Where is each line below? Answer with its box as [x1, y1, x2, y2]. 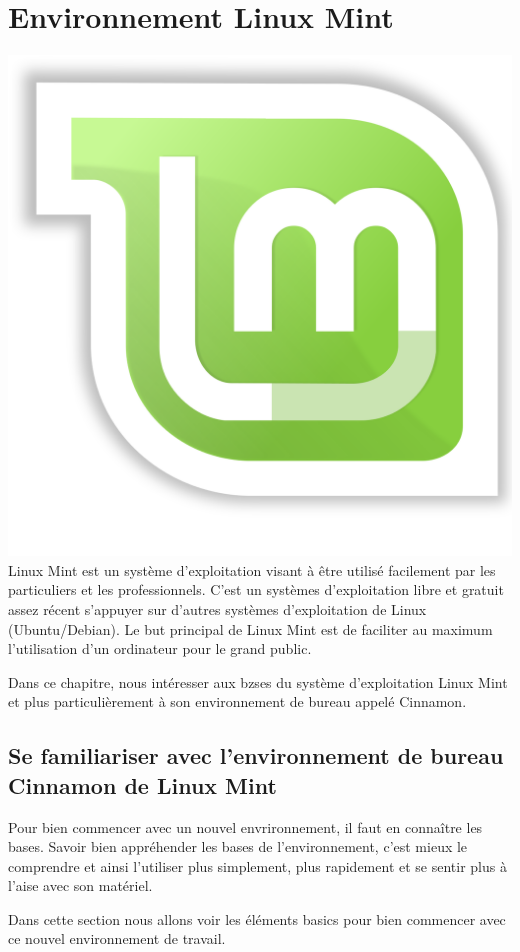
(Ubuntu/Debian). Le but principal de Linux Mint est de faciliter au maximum [8, 618, 493, 639]
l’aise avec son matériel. [8, 875, 153, 896]
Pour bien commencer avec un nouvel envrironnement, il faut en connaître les [8, 816, 483, 837]
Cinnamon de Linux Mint [8, 769, 277, 800]
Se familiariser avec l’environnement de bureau [8, 740, 504, 771]
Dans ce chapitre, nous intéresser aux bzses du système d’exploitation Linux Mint [8, 671, 508, 692]
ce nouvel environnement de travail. [8, 928, 226, 949]
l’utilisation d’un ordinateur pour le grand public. [8, 638, 312, 659]
